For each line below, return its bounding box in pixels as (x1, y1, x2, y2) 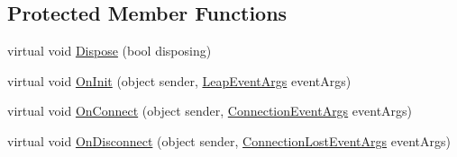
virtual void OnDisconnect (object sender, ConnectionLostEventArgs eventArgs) (7, 131, 451, 150)
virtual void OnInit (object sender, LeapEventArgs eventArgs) (7, 71, 352, 90)
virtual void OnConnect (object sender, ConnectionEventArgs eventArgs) (7, 101, 413, 120)
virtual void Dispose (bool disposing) (7, 41, 212, 60)
